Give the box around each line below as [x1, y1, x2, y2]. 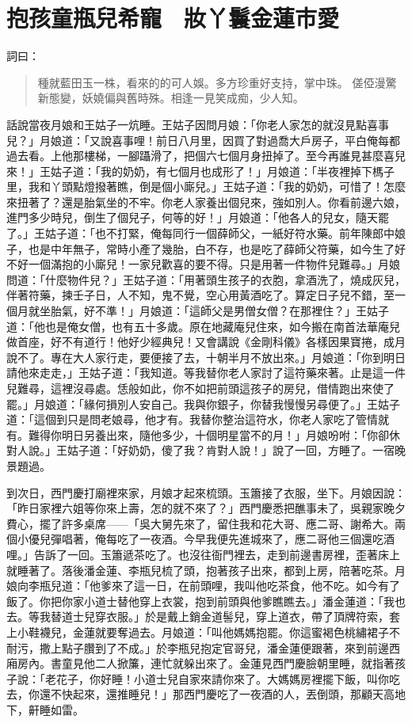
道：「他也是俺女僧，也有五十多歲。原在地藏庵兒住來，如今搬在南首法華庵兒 [6, 318, 400, 334]
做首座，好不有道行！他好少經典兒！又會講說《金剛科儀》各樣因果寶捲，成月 [6, 333, 406, 350]
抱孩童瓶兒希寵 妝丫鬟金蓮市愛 [6, 2, 340, 34]
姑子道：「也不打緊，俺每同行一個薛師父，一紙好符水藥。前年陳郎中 [44, 225, 395, 242]
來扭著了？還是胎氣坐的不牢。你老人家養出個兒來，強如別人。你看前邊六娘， [6, 193, 406, 210]
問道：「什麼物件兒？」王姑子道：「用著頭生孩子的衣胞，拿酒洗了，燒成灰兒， [6, 271, 406, 287]
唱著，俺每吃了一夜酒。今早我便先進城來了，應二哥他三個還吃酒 [61, 531, 395, 547]
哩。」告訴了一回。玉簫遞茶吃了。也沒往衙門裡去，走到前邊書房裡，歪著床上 [6, 546, 400, 562]
